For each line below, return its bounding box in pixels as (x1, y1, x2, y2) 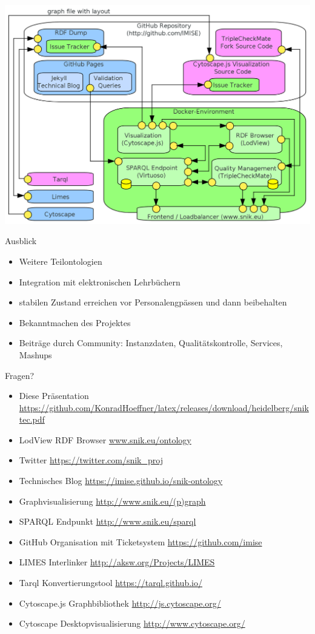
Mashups (19, 348, 52, 361)
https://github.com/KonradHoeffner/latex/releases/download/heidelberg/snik (19, 401, 309, 414)
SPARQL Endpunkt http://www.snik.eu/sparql (19, 515, 196, 528)
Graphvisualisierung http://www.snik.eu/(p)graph (19, 494, 206, 507)
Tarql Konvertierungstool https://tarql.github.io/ (19, 576, 202, 589)
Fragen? (5, 369, 35, 381)
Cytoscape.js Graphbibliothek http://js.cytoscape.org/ (19, 596, 221, 609)
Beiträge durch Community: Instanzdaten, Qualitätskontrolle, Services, (19, 336, 283, 349)
